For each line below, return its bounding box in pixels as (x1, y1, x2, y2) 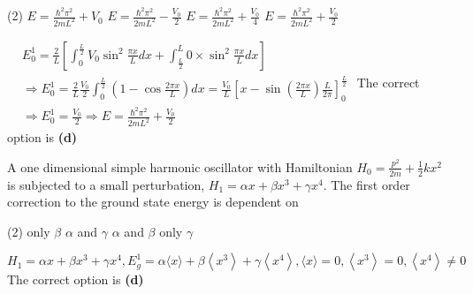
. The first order (323, 175, 410, 193)
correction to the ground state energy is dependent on (7, 192, 299, 211)
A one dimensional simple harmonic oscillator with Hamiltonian (7, 157, 353, 176)
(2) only (7, 222, 50, 240)
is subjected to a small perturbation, (7, 175, 205, 193)
